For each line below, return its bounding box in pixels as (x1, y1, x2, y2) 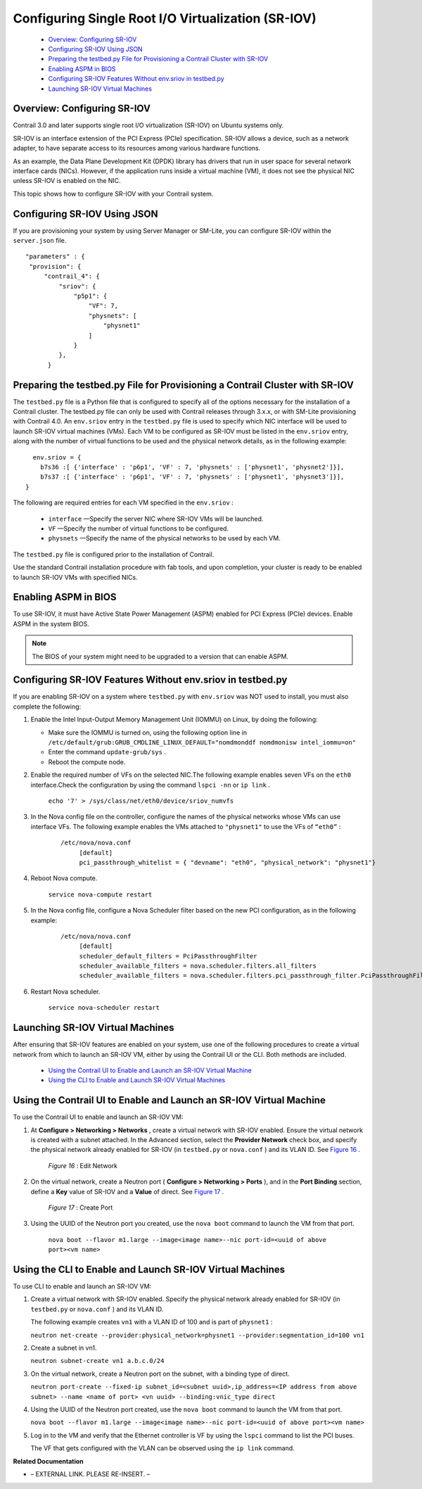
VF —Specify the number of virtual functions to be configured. (48, 524, 229, 533)
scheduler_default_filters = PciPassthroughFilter (79, 952, 257, 960)
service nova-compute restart (48, 890, 153, 899)
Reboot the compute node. (48, 757, 126, 766)
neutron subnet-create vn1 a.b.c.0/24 (30, 1357, 165, 1365)
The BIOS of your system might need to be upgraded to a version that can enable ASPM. (32, 652, 288, 661)
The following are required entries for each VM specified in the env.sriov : (13, 498, 234, 507)
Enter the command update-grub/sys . (48, 748, 167, 756)
